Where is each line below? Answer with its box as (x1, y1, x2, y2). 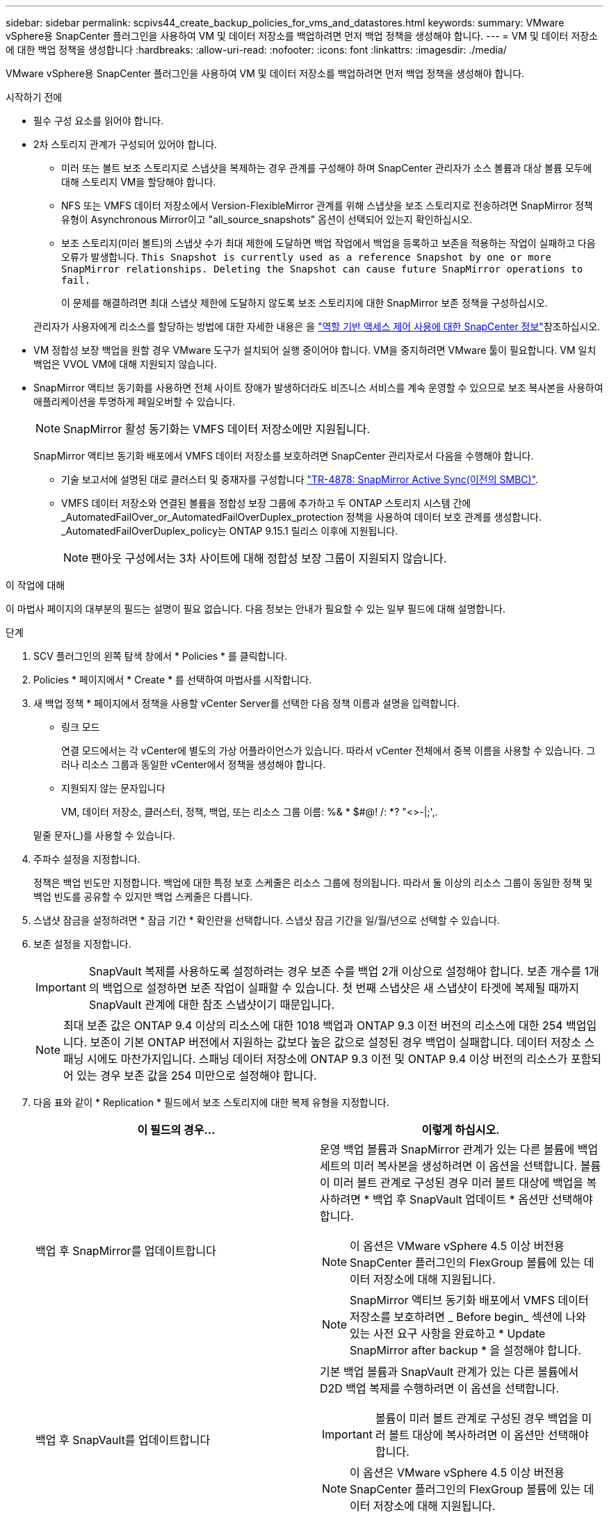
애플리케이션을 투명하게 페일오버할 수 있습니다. (33, 396, 236, 407)
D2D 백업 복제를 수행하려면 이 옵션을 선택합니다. (320, 1381, 560, 1395)
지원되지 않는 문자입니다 (61, 782, 165, 794)
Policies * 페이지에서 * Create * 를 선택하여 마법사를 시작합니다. (33, 674, 312, 686)
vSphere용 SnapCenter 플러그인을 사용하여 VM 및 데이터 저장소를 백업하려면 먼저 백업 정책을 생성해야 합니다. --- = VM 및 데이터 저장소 (6, 30, 599, 42)
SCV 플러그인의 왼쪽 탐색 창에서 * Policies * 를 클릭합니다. (33, 650, 288, 662)
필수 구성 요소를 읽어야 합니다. (33, 115, 164, 127)
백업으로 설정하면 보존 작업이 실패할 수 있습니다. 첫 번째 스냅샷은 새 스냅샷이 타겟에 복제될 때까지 (102, 981, 580, 995)
